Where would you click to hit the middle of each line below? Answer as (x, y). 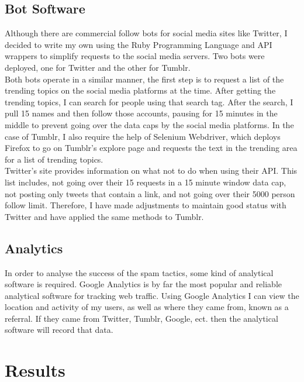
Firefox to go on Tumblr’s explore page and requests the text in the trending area (151, 148)
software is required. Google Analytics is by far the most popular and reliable (144, 284)
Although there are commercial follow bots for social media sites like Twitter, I (146, 33)
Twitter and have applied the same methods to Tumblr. (104, 216)
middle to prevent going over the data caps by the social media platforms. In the (149, 124)
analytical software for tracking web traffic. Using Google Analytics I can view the (152, 295)
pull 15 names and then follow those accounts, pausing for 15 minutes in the (141, 113)
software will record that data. (59, 330)
